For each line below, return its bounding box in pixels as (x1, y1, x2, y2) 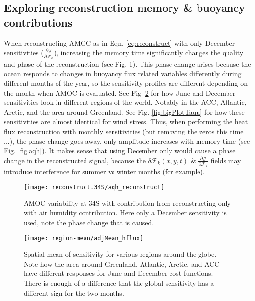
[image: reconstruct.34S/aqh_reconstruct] (24, 184, 165, 191)
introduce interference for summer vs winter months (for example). (4, 166, 205, 176)
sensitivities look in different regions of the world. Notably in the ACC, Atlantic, (4, 97, 247, 107)
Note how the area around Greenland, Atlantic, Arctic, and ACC (24, 258, 220, 268)
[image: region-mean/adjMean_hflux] (24, 234, 143, 242)
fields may (210, 155, 241, 165)
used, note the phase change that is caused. (24, 217, 154, 227)
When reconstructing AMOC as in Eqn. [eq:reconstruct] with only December (4, 37, 235, 48)
